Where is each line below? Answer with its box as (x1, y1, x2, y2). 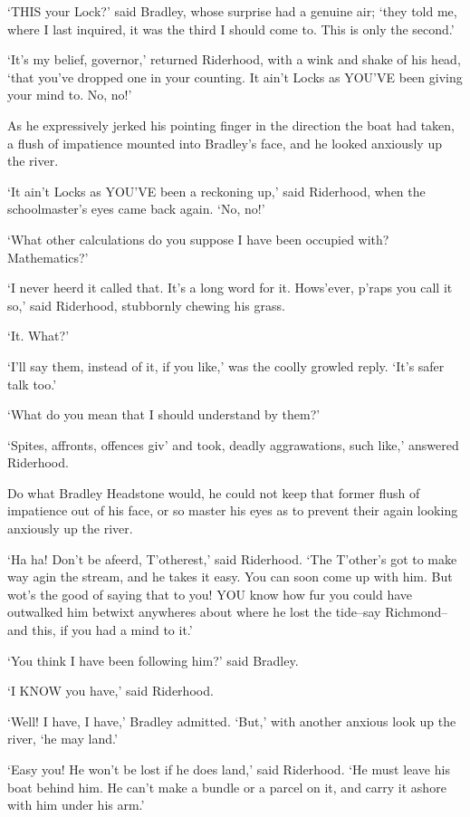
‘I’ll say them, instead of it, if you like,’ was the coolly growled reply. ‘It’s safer (7, 356, 445, 375)
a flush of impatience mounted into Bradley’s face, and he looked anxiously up (7, 133, 442, 152)
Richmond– (385, 602, 448, 621)
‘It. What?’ (7, 326, 70, 345)
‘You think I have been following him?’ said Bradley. (7, 650, 299, 669)
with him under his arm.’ (7, 795, 145, 814)
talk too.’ (7, 374, 57, 393)
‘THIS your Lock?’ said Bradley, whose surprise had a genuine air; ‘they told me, (7, 2, 457, 20)
